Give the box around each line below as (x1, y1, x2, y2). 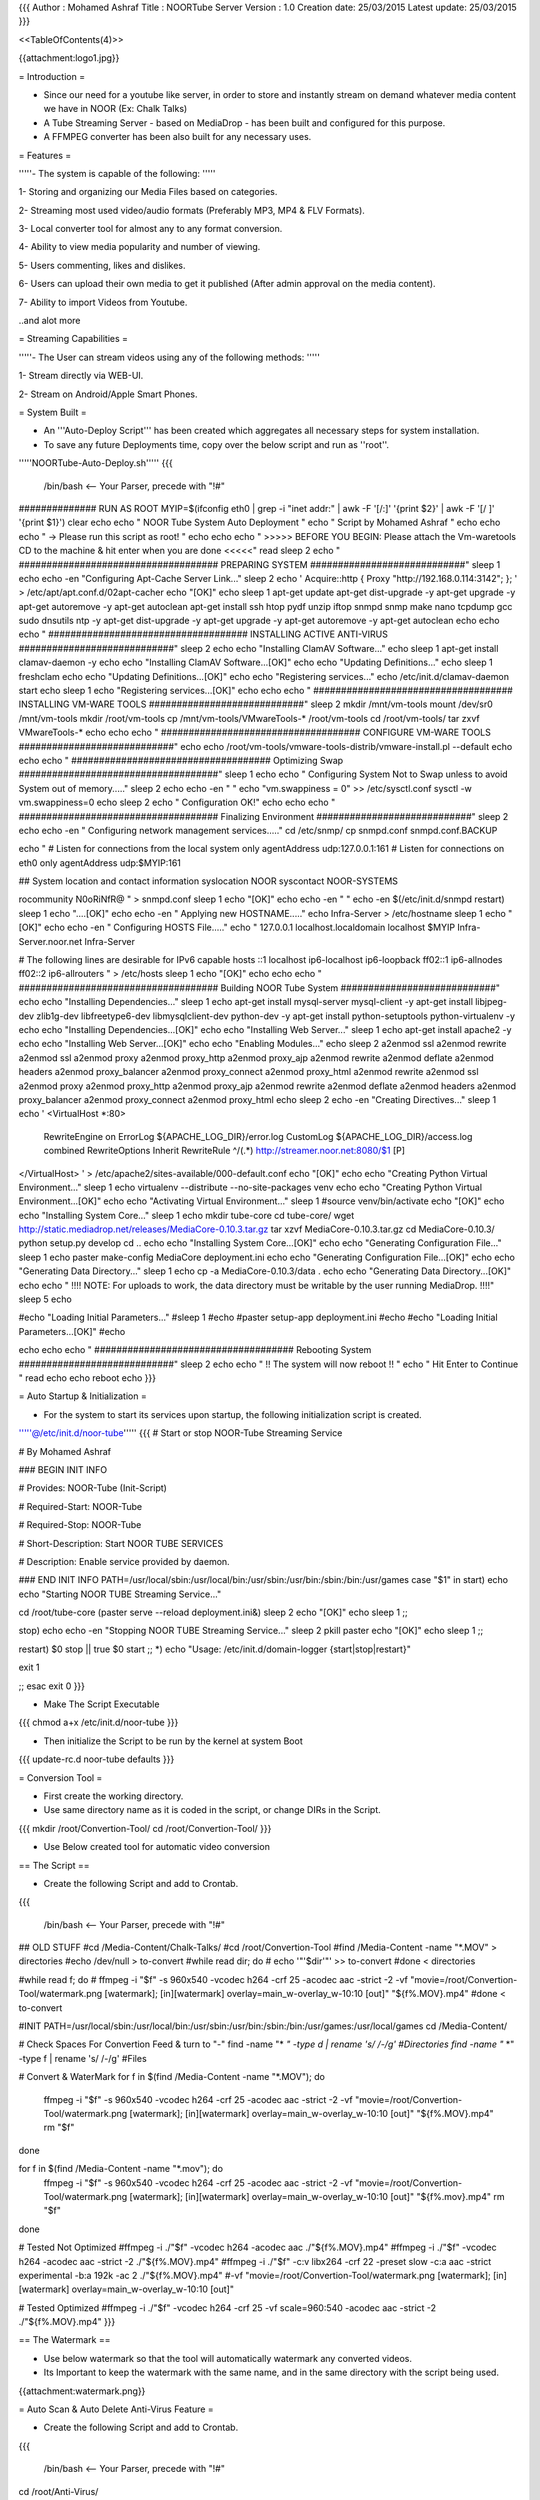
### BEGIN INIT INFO (18, 1463, 108, 1475)
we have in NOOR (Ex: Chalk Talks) (43, 103, 188, 115)
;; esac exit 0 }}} (18, 1680, 85, 1692)
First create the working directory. (43, 1790, 184, 1802)
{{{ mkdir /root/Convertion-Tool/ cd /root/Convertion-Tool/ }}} (18, 1822, 272, 1834)
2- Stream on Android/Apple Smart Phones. (18, 388, 198, 400)
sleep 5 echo (18, 1293, 72, 1305)
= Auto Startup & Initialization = (18, 1390, 147, 1402)
